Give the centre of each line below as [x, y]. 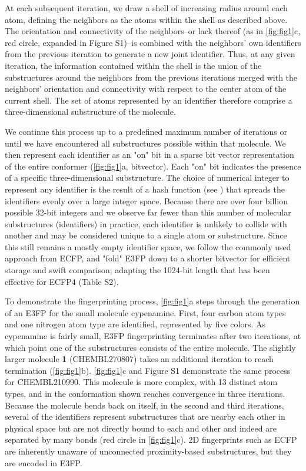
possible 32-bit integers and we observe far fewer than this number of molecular [148, 212]
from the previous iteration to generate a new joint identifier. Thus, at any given [150, 54]
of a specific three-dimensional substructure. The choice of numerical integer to [147, 178]
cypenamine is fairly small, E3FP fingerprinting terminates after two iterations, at [153, 336]
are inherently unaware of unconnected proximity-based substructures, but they [148, 451]
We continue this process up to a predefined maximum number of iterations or [146, 131]
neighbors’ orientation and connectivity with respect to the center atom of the [146, 89]
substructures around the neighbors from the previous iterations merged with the [151, 77]
